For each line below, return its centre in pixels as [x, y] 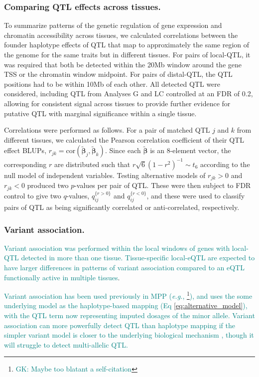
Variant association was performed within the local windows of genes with [117, 248]
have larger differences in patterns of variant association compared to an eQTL [124, 267]
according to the [225, 164]
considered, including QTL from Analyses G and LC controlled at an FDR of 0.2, [129, 94]
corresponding [25, 164]
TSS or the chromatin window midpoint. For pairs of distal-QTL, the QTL [118, 74]
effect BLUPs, [25, 150]
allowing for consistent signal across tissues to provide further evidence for [117, 103]
